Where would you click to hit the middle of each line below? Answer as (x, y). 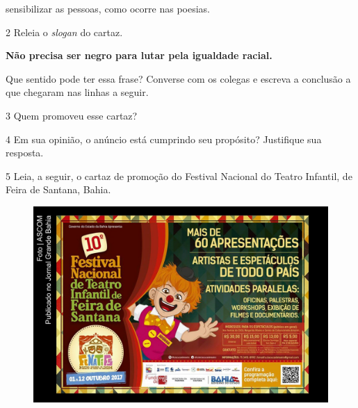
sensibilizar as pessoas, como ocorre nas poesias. (108, 8)
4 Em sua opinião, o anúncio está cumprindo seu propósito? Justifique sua (164, 139)
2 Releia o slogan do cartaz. (64, 32)
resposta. (25, 153)
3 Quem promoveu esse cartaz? (72, 115)
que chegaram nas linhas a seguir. (77, 92)
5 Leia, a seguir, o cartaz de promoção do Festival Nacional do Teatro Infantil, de (179, 176)
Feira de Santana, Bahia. (58, 189)
